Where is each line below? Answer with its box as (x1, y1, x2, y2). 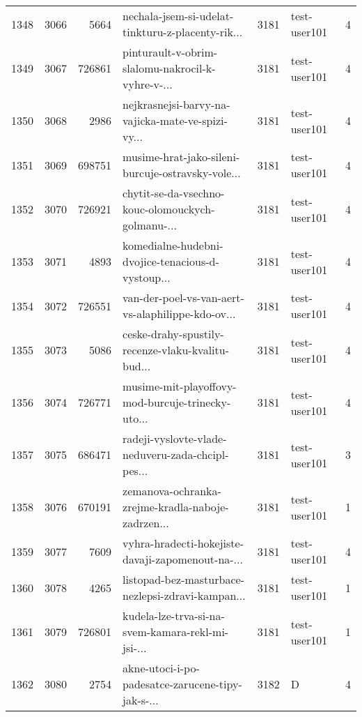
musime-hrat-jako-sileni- (123, 149, 240, 165)
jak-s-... (123, 692, 159, 708)
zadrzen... (123, 515, 169, 531)
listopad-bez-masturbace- (123, 571, 244, 587)
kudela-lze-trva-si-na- (123, 607, 225, 624)
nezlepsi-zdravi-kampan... (123, 587, 246, 603)
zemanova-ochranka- (123, 483, 221, 499)
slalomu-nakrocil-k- (123, 60, 216, 76)
